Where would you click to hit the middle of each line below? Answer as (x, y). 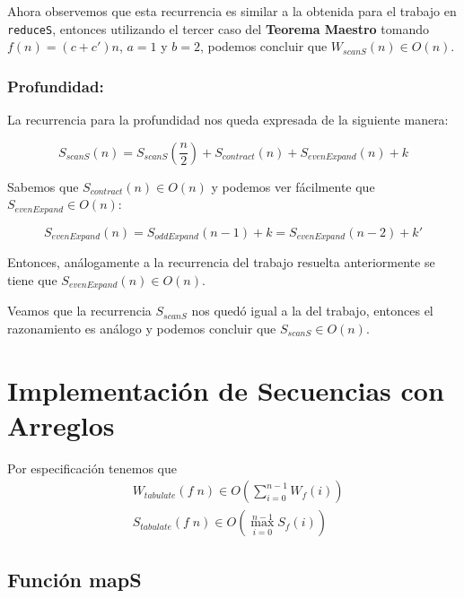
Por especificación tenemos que (92, 468)
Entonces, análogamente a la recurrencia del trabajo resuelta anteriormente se (221, 262)
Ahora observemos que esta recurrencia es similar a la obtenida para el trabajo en (232, 11)
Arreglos (61, 425)
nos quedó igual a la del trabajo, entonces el (312, 311)
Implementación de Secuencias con (226, 390)
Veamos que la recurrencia (79, 311)
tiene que (32, 279)
